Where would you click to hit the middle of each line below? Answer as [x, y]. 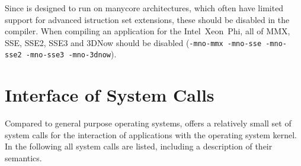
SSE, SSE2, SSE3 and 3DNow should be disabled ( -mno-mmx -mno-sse [133, 42]
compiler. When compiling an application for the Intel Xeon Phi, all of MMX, [148, 31]
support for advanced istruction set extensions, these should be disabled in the [147, 19]
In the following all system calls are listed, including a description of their [139, 146]
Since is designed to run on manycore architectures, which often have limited [144, 8]
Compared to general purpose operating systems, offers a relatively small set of [148, 123]
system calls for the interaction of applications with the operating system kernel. [151, 134]
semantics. [23, 158]
